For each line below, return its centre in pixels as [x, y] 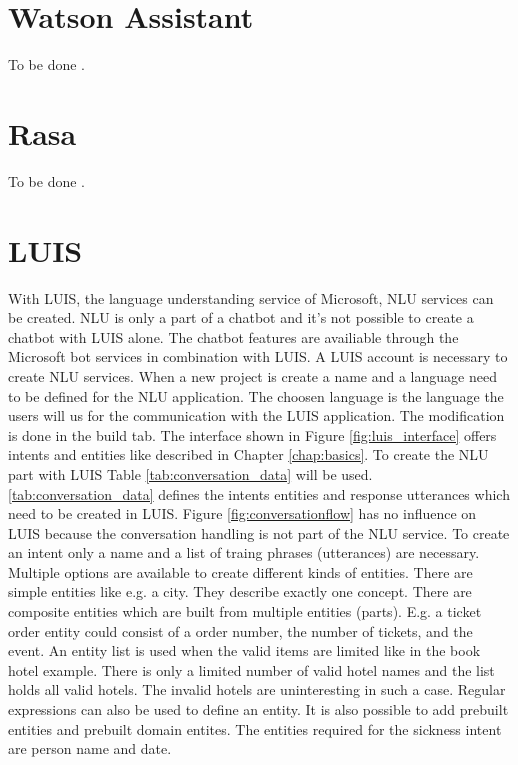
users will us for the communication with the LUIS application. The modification [256, 415]
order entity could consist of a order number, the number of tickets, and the [240, 630]
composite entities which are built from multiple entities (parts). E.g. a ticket [245, 611]
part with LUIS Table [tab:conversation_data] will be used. [190, 473]
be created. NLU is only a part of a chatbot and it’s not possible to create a [241, 317]
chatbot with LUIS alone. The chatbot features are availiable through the [233, 336]
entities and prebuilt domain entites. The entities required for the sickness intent [255, 728]
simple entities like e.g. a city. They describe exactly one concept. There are [240, 591]
